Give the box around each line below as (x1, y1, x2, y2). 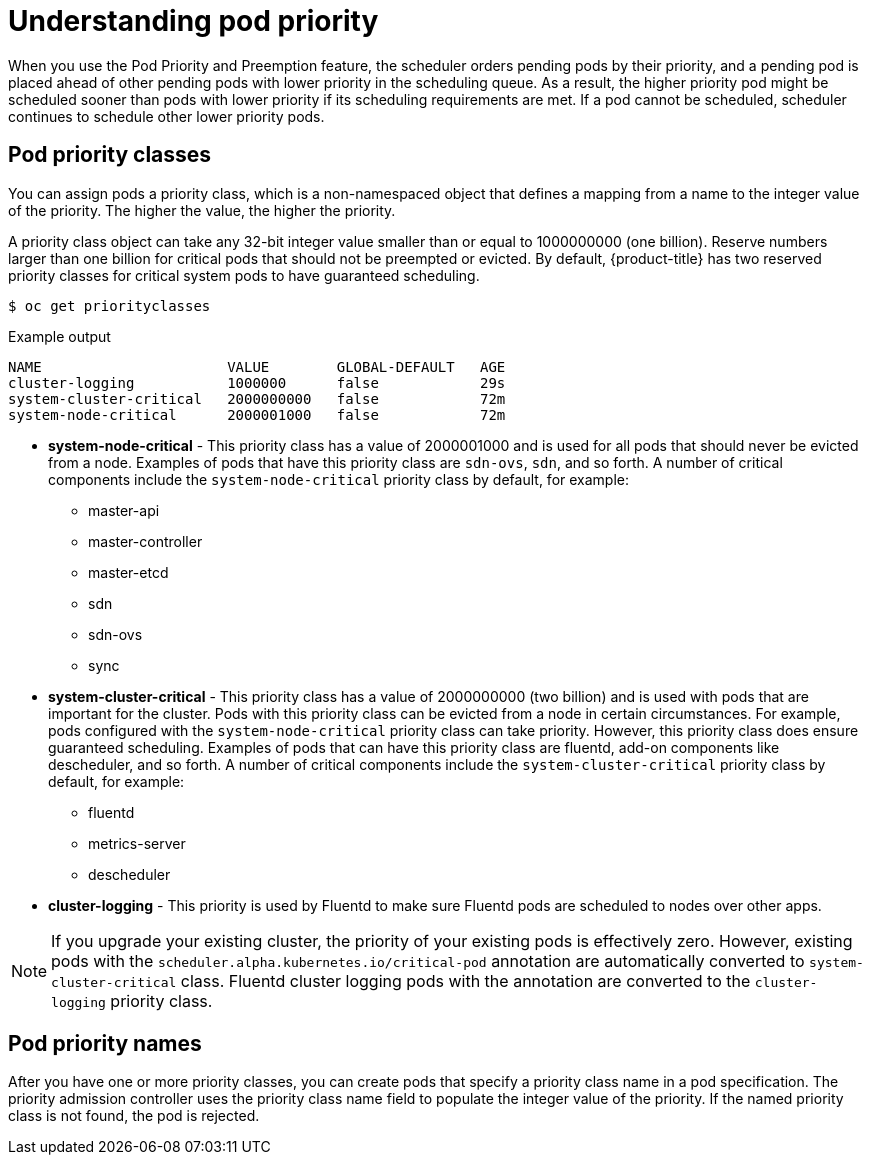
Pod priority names (8, 1031, 202, 1057)
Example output (8, 327, 111, 345)
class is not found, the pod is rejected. (8, 1107, 260, 1125)
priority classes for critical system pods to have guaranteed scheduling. (8, 266, 480, 284)
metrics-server (88, 834, 186, 852)
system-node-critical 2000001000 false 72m (8, 406, 506, 423)
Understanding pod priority (8, 4, 379, 38)
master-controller (88, 532, 203, 550)
